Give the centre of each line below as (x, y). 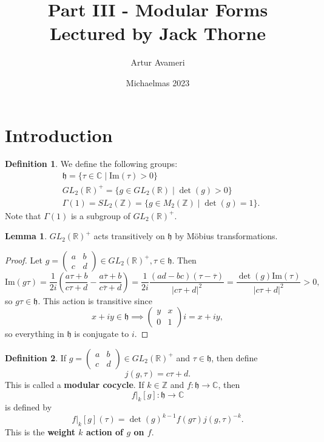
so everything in (35, 334)
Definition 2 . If (36, 357)
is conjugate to (102, 334)
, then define (235, 357)
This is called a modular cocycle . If (75, 384)
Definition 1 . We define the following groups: (91, 164)
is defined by (29, 407)
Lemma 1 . (26, 236)
